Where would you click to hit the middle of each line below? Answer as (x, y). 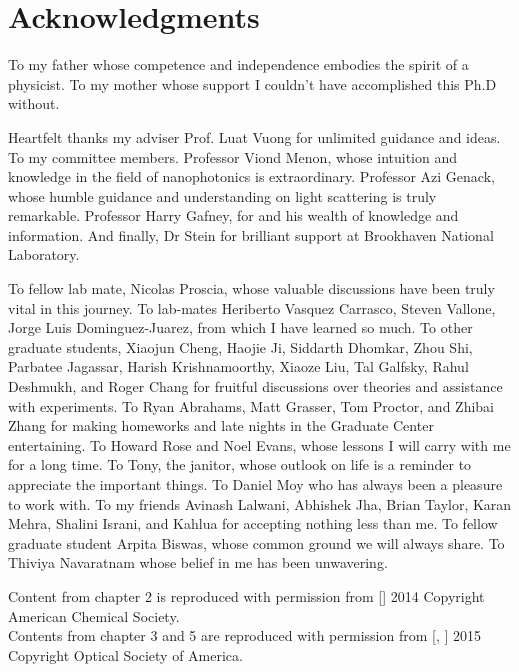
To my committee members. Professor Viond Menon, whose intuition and (232, 156)
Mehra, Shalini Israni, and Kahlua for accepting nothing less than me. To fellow (253, 523)
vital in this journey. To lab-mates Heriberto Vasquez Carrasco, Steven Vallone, (252, 307)
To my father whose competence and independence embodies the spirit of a (238, 64)
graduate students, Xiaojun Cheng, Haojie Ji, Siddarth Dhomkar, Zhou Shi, (240, 346)
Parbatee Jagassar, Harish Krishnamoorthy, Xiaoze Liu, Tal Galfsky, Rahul (238, 366)
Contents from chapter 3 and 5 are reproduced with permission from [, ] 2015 (245, 635)
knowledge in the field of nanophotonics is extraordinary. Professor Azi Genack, (251, 176)
